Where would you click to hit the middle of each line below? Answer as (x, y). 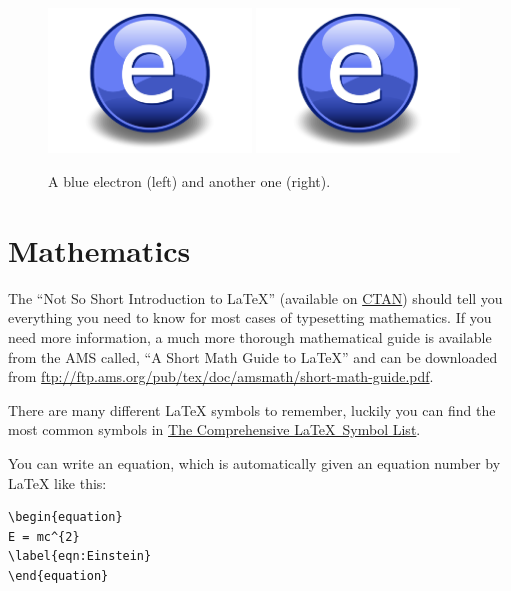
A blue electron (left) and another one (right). (189, 181)
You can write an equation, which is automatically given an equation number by (254, 462)
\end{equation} (58, 575)
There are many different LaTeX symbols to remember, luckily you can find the (252, 409)
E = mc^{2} (44, 536)
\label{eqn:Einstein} (80, 556)
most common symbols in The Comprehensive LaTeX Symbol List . (214, 429)
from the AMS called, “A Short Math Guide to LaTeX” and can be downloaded (253, 356)
